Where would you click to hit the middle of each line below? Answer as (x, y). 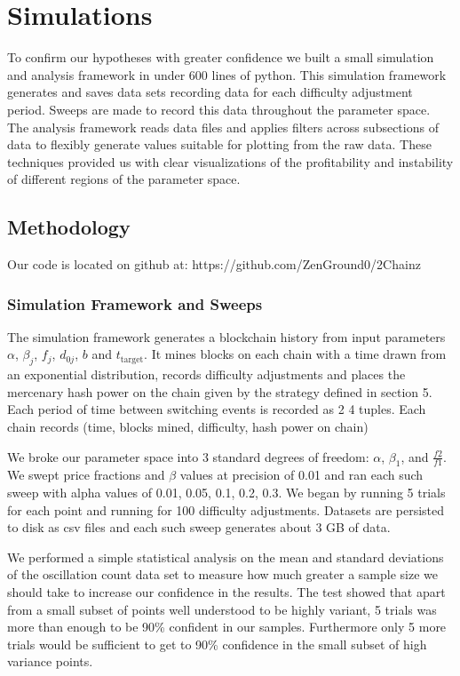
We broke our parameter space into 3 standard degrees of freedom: (188, 456)
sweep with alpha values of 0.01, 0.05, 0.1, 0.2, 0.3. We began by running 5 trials (226, 493)
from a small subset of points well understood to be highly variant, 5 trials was (222, 609)
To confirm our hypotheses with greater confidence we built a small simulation (221, 57)
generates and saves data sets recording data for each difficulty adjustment (210, 92)
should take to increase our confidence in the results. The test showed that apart (226, 592)
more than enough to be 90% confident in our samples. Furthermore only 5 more (227, 627)
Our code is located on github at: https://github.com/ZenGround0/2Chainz (214, 264)
